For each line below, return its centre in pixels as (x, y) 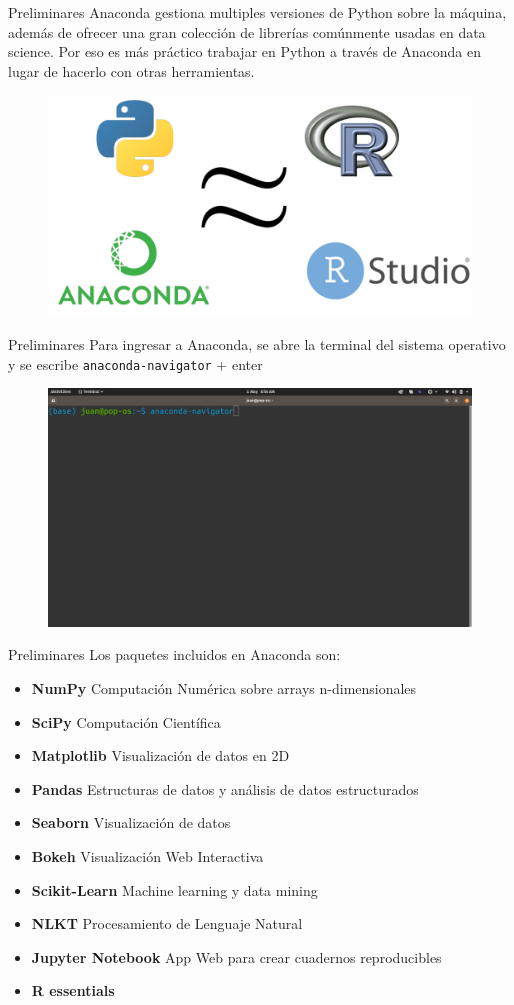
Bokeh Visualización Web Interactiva (147, 855)
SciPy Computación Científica (126, 721)
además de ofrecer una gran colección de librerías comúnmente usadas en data (247, 31)
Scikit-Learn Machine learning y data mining (174, 889)
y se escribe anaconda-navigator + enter (135, 363)
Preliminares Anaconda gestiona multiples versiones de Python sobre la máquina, (257, 12)
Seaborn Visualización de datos (131, 822)
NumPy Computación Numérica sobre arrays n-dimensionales (224, 688)
